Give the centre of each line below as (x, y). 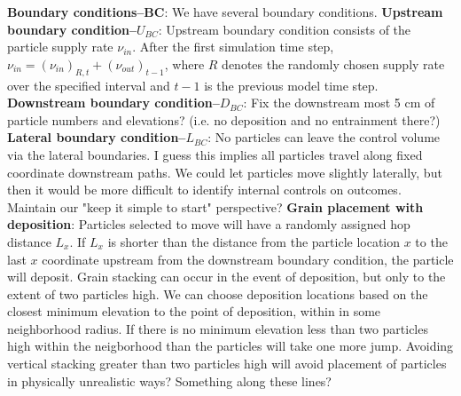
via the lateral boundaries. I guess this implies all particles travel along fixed (215, 154)
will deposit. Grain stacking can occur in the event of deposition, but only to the (227, 277)
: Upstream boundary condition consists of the (285, 29)
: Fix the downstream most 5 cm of (339, 103)
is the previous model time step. (291, 85)
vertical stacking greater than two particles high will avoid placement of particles (227, 364)
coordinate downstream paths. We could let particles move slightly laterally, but (225, 172)
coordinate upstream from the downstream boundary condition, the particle (248, 259)
